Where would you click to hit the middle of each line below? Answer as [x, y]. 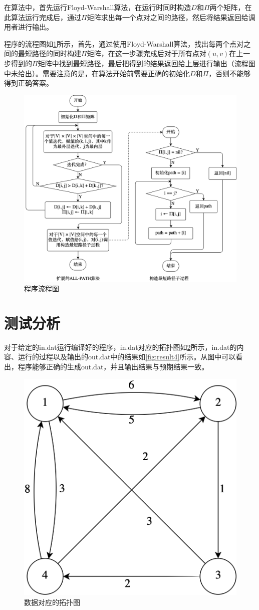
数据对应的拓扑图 [52, 602]
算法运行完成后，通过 [46, 17]
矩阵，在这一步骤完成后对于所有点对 [147, 53]
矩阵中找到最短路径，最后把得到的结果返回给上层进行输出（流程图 [147, 63]
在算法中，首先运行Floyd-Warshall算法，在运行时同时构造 [98, 7]
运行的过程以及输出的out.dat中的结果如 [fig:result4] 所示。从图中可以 [127, 357]
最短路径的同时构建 [49, 53]
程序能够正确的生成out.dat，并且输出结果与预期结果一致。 [113, 367]
